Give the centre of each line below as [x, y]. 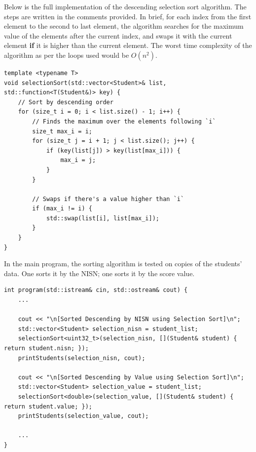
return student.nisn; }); [46, 348]
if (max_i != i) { [62, 209]
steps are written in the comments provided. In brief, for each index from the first [128, 16]
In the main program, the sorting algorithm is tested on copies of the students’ [123, 264]
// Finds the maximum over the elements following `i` [124, 121]
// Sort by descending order [66, 102]
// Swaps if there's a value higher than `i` [108, 199]
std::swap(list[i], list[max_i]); [103, 218]
